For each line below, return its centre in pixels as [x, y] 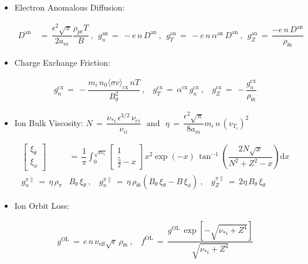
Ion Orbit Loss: [42, 205]
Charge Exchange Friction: [62, 62]
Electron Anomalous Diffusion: [70, 7]
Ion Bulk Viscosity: [49, 122]
